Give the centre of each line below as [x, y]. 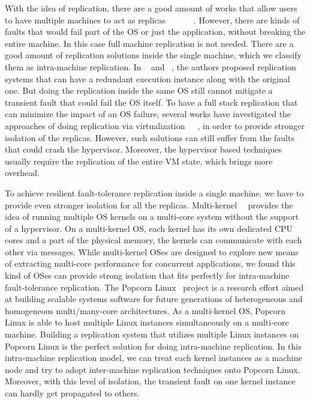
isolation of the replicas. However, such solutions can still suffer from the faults [150, 137]
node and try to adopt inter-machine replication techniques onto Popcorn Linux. [153, 369]
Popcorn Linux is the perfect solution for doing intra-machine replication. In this [153, 346]
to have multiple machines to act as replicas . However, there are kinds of [152, 20]
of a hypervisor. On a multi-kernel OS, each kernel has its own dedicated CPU [149, 228]
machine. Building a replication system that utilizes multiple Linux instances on [152, 334]
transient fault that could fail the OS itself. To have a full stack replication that [151, 102]
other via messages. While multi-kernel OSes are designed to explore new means [152, 251]
